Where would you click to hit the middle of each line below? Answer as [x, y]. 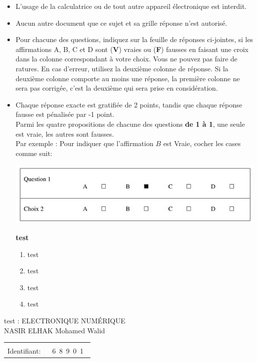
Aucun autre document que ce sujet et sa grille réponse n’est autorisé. [121, 23]
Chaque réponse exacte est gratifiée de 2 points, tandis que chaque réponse [129, 104]
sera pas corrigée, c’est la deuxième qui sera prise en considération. [117, 88]
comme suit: [34, 153]
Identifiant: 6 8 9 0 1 [45, 351]
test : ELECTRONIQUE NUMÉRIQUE [65, 321]
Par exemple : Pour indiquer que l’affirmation [85, 143]
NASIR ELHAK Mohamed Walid [55, 330]
